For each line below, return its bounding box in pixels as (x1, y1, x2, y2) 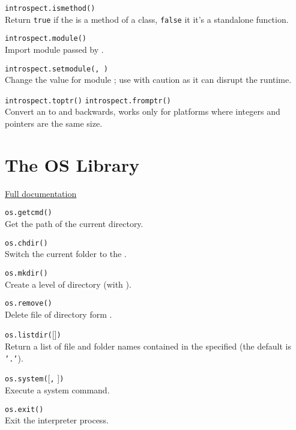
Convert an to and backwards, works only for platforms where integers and (5, 105, 280, 118)
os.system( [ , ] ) (5, 372, 64, 384)
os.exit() (5, 405, 44, 414)
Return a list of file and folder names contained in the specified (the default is (5, 340, 291, 353)
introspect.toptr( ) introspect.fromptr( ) (5, 96, 171, 105)
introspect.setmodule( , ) (5, 64, 108, 73)
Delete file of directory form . (5, 307, 112, 320)
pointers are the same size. (5, 117, 103, 130)
